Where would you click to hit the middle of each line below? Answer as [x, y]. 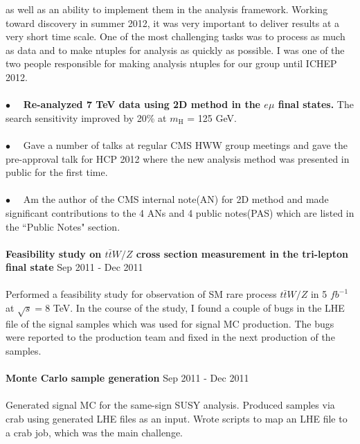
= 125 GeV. [212, 117]
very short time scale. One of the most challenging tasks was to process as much [175, 36]
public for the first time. [57, 172]
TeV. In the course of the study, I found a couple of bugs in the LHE [199, 308]
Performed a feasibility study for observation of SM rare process [141, 294]
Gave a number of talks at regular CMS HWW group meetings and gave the [185, 144]
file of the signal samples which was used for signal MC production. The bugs [170, 323]
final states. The [316, 104]
